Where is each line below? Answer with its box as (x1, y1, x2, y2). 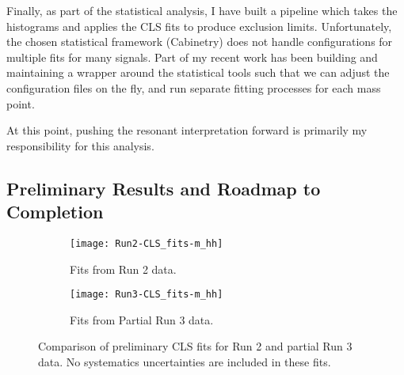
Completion (6, 199, 104, 224)
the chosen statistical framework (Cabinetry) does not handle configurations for (6, 33, 393, 50)
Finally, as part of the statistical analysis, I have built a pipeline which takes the (6, 2, 398, 18)
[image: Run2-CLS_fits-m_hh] (70, 237, 223, 249)
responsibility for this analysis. (6, 137, 154, 153)
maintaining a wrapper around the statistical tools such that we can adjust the (6, 64, 390, 81)
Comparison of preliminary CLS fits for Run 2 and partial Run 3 (38, 338, 353, 354)
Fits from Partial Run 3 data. (70, 311, 214, 328)
